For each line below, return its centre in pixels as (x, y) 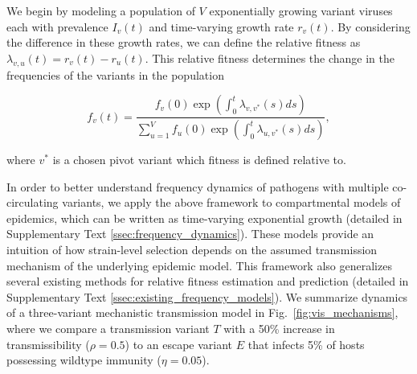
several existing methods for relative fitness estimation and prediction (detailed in (208, 281)
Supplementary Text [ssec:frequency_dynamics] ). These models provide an (190, 234)
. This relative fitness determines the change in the (270, 58)
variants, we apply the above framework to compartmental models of (231, 202)
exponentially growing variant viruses (301, 10)
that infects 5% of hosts (306, 344)
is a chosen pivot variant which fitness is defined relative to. (199, 160)
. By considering (370, 26)
